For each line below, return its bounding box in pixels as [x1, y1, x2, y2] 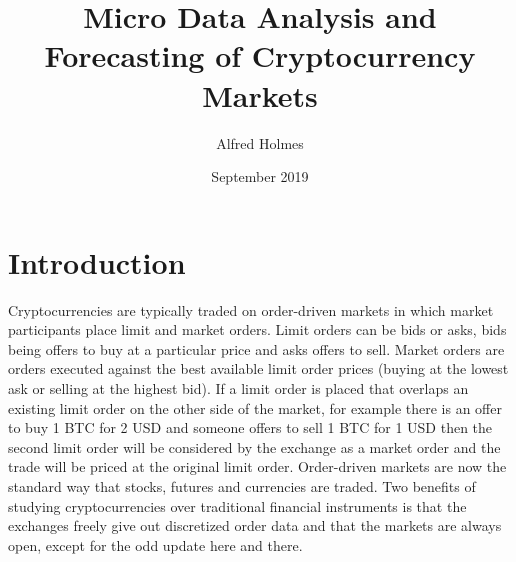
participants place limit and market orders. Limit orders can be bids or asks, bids [8, 319, 507, 340]
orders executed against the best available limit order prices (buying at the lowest [8, 358, 509, 379]
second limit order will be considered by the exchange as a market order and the [8, 436, 501, 457]
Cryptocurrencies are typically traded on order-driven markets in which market [8, 299, 494, 320]
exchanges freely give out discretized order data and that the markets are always [8, 515, 502, 536]
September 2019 [211, 166, 309, 187]
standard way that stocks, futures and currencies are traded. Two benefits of [8, 475, 476, 496]
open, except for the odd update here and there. [8, 534, 303, 555]
